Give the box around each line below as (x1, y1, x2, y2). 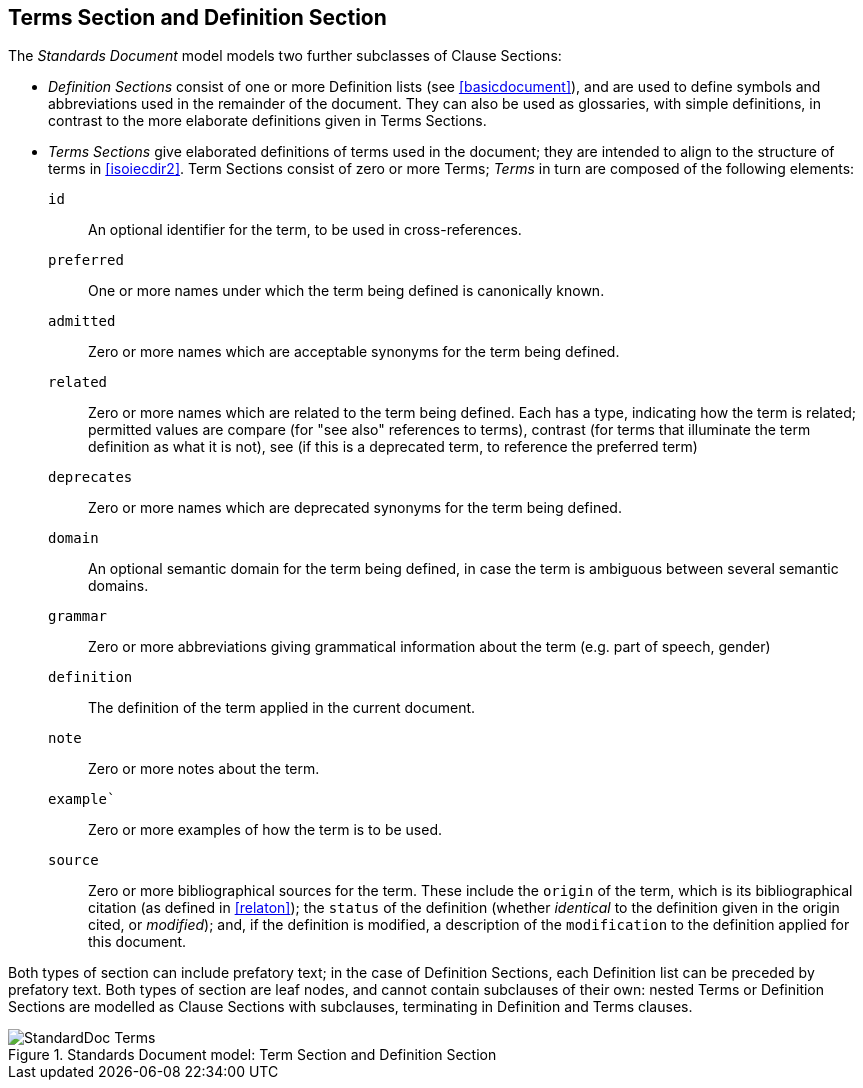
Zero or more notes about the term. (88, 760, 320, 778)
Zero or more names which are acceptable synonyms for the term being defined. (88, 343, 620, 361)
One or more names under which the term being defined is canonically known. (88, 282, 605, 300)
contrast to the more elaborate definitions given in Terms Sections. (48, 112, 487, 130)
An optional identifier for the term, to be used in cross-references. (88, 221, 522, 239)
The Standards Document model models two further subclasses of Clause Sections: (8, 47, 562, 65)
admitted (48, 313, 116, 330)
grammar (48, 608, 108, 625)
